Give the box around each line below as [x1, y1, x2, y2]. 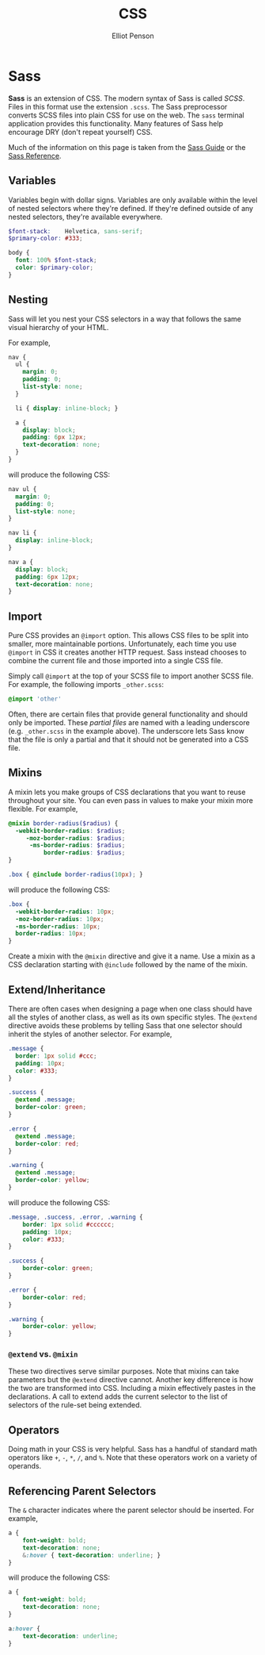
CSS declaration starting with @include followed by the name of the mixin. [8, 960, 248, 970]
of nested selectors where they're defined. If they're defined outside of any [8, 203, 254, 213]
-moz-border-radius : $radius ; [25, 834, 126, 842]
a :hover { [8, 1624, 41, 1633]
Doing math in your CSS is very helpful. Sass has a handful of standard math [8, 1445, 258, 1454]
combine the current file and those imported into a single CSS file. [8, 656, 224, 666]
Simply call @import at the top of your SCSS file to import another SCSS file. [8, 671, 254, 681]
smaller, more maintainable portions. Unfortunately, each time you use [8, 639, 237, 649]
